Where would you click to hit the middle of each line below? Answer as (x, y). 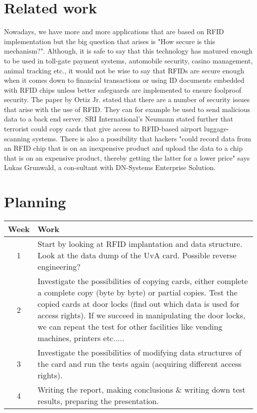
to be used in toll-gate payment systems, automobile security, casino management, (128, 60)
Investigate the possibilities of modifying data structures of (140, 353)
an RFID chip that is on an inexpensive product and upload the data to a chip (124, 148)
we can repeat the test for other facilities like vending (130, 327)
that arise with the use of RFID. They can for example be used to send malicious (127, 109)
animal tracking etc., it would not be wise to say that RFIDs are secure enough (124, 70)
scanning (17, 138)
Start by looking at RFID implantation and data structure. (140, 244)
